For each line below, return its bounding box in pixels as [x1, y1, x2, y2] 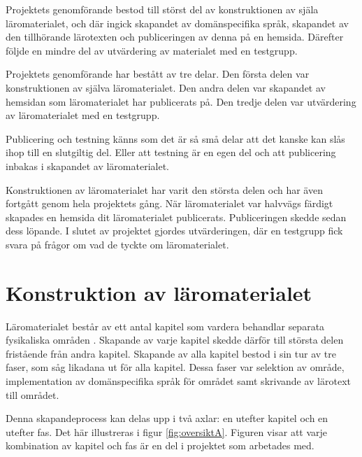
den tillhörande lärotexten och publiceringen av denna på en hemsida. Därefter [6, 29, 344, 44]
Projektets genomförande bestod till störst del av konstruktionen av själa [6, 2, 319, 16]
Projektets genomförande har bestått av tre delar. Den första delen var [6, 66, 310, 81]
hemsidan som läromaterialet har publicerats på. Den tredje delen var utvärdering [6, 94, 356, 108]
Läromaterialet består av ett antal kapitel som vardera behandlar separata [6, 318, 325, 333]
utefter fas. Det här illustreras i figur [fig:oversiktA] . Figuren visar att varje [6, 424, 328, 439]
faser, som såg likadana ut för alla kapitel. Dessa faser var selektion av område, [6, 360, 345, 374]
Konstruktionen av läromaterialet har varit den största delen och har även [6, 182, 323, 197]
